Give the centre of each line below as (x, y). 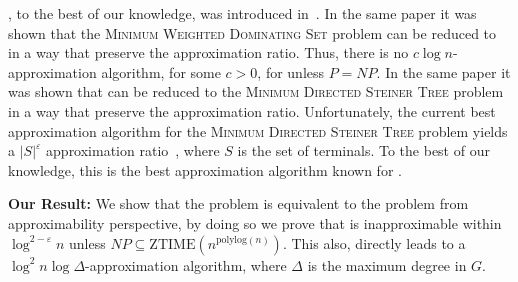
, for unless (291, 71)
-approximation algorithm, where (186, 264)
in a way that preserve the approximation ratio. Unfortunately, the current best (252, 110)
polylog (231, 240)
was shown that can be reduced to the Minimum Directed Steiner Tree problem (256, 91)
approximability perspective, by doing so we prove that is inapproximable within (255, 222)
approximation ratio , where (133, 150)
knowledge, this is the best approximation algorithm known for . (205, 169)
